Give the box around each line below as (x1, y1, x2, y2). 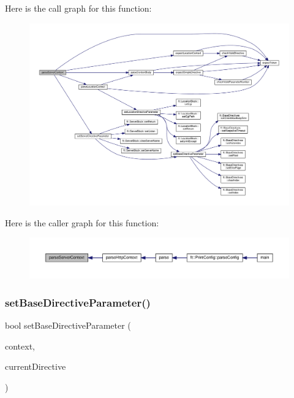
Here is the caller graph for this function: (5, 216, 159, 229)
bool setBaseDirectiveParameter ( (5, 318, 131, 331)
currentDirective (5, 360, 66, 373)
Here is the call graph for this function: (5, 2, 152, 14)
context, (5, 339, 35, 352)
